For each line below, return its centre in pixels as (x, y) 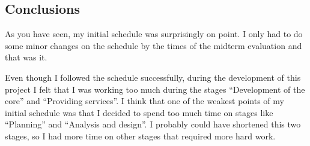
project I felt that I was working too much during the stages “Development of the (155, 89)
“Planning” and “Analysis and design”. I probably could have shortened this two (153, 124)
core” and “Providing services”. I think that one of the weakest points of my (144, 101)
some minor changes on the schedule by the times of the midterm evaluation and (153, 45)
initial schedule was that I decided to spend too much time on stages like (139, 112)
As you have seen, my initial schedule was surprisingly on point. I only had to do (154, 34)
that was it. (26, 57)
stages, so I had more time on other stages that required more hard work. (140, 136)
